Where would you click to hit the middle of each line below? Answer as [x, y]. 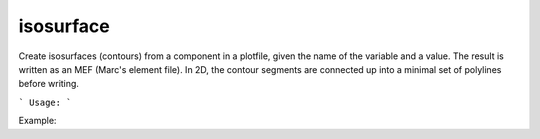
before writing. [49, 84]
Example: [37, 121]
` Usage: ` [45, 102]
